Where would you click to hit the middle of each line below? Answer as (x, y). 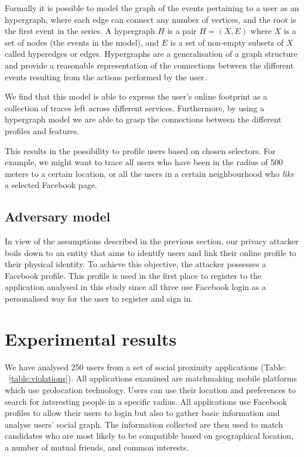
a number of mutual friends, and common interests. (97, 447)
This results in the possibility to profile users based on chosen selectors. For (140, 150)
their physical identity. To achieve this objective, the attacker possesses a (136, 264)
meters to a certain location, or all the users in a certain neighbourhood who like (150, 173)
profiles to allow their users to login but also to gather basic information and (142, 413)
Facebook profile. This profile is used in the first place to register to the (133, 275)
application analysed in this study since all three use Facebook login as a (135, 287)
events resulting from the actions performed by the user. (106, 76)
